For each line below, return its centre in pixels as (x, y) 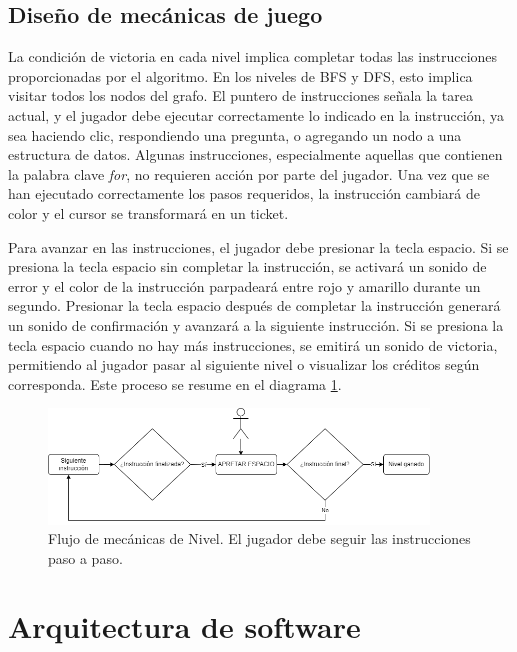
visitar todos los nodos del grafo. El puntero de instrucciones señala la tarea (240, 95)
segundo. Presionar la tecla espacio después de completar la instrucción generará (254, 305)
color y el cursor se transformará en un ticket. (148, 212)
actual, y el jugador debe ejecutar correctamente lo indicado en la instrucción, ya (256, 114)
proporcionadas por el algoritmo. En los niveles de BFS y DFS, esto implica (240, 75)
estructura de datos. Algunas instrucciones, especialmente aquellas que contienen (255, 154)
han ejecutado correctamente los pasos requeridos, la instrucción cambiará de (244, 193)
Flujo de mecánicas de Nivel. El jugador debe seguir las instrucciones (259, 538)
